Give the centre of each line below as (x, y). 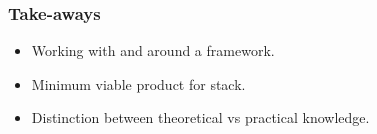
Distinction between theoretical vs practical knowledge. (200, 117)
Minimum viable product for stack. (138, 83)
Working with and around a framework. (153, 50)
